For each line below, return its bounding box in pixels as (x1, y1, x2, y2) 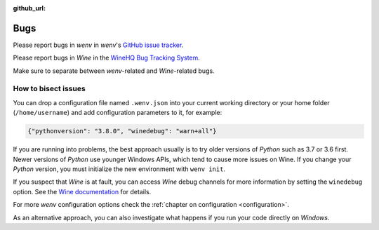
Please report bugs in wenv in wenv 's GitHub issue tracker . (13, 41, 184, 49)
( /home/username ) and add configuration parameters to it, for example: (13, 109, 222, 117)
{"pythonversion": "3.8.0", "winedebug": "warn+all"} (27, 127, 217, 135)
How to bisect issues (13, 84, 86, 94)
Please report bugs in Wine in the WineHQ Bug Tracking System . (13, 53, 200, 62)
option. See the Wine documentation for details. (13, 187, 152, 196)
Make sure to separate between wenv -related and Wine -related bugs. (13, 67, 215, 75)
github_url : (13, 4, 46, 12)
